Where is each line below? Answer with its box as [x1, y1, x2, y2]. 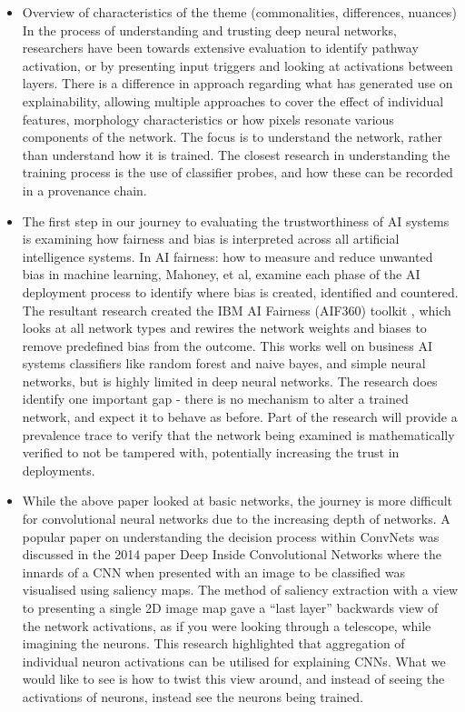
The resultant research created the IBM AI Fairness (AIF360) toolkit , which [22, 300, 451, 319]
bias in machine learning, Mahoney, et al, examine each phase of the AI [22, 265, 420, 284]
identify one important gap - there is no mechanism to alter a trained [22, 389, 409, 408]
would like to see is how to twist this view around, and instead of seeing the [22, 669, 445, 688]
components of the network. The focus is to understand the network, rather [22, 127, 442, 146]
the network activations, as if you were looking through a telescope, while [22, 616, 431, 635]
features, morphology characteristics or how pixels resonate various [22, 109, 394, 128]
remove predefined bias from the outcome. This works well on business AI [22, 336, 433, 355]
